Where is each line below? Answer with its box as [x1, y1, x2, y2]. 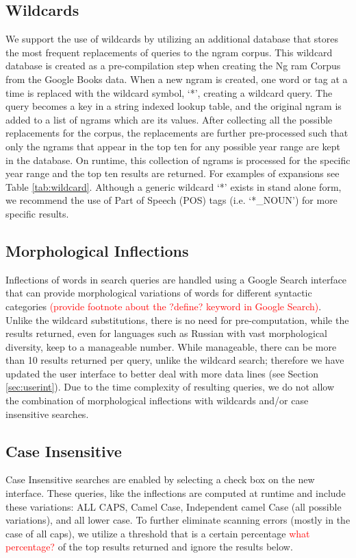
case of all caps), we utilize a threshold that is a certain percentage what [5, 526, 310, 540]
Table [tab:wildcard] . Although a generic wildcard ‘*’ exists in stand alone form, [5, 179, 342, 194]
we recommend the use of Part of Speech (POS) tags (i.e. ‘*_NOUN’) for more [5, 193, 338, 207]
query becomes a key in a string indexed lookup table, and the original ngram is [5, 99, 342, 113]
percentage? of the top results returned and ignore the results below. [5, 539, 293, 554]
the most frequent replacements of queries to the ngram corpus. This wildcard [5, 45, 333, 59]
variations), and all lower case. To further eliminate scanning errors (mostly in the [5, 513, 351, 527]
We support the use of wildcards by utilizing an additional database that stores [5, 32, 338, 46]
